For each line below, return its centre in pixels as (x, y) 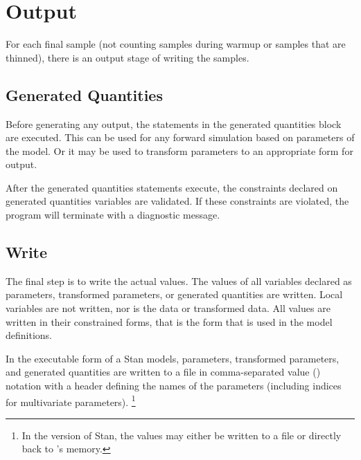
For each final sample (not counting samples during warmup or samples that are (176, 44)
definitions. (29, 335)
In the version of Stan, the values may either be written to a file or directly (182, 435)
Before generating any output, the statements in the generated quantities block (174, 123)
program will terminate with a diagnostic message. (113, 215)
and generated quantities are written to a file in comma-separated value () (163, 372)
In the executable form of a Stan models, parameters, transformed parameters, (173, 358)
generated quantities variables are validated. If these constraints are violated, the (177, 201)
